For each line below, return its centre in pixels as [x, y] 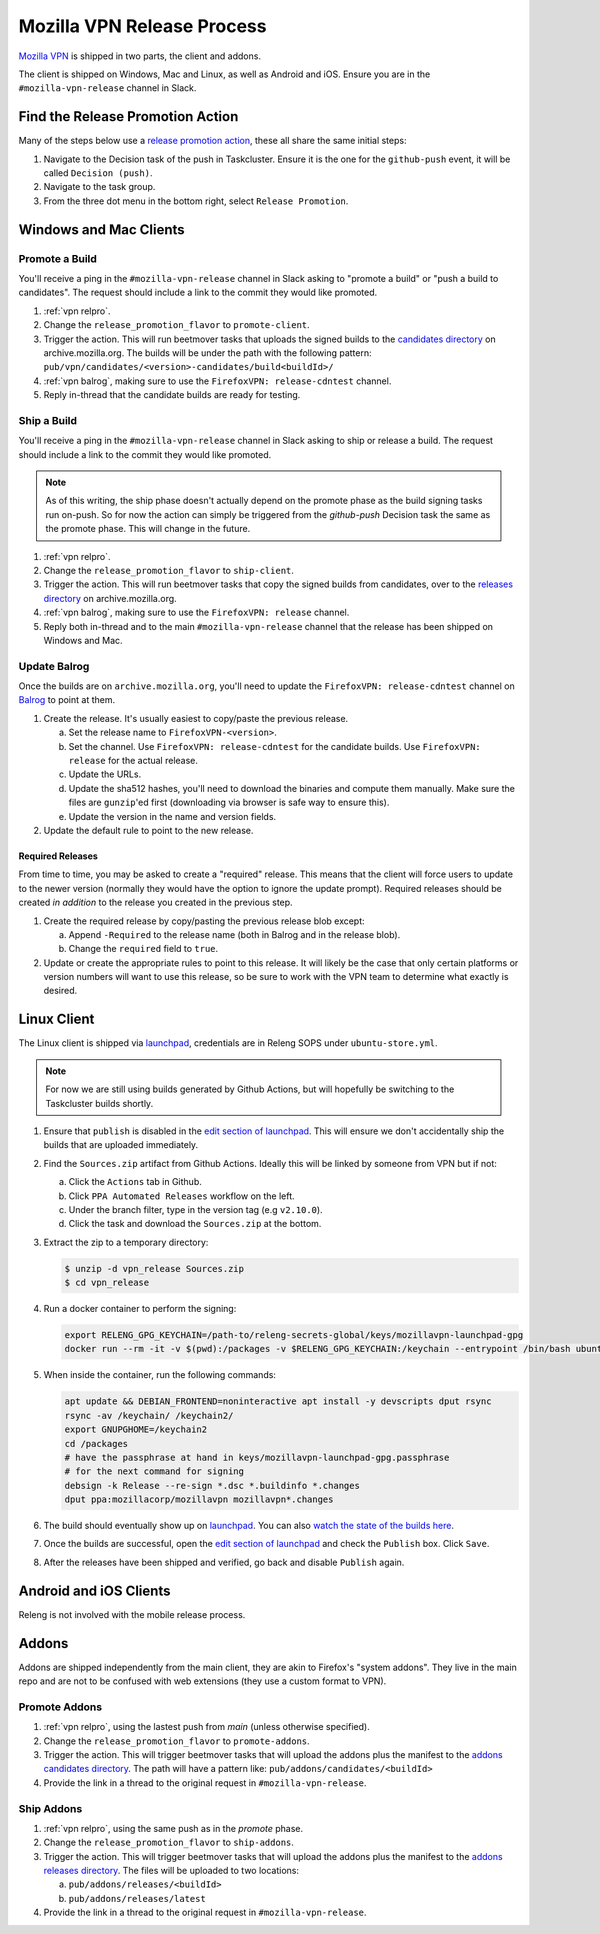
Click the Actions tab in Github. [135, 1182]
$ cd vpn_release [107, 1283]
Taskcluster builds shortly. [99, 1103]
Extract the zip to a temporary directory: [126, 1242]
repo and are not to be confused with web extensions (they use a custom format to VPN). [202, 1681]
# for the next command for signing [154, 1471]
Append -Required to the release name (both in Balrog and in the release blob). [234, 934]
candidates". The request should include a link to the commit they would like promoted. [198, 292]
